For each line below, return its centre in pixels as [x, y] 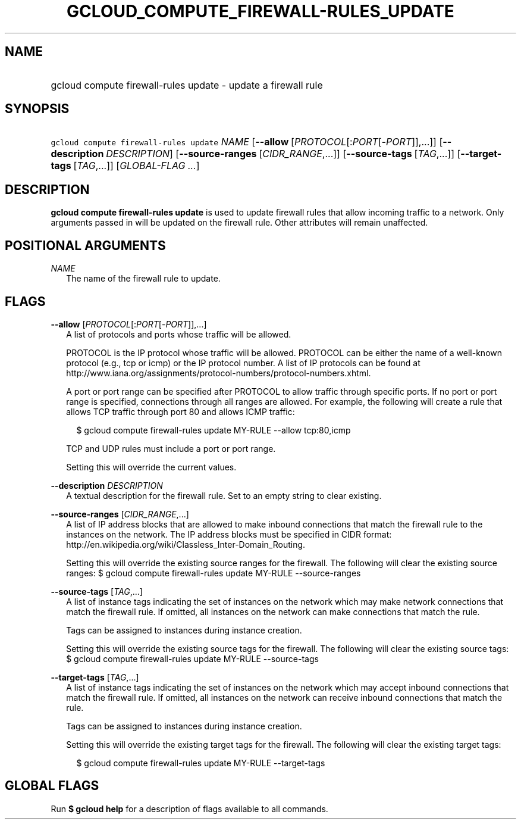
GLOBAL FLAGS [52, 786]
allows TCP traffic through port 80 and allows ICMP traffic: [181, 411]
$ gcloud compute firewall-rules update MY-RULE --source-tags [192, 658]
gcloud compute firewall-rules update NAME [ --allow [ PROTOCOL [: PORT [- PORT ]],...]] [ [247, 142]
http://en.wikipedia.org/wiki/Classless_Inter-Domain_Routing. [186, 544]
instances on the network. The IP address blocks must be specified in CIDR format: [229, 534]
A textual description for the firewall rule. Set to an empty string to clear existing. [224, 495]
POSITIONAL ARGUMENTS [85, 245]
